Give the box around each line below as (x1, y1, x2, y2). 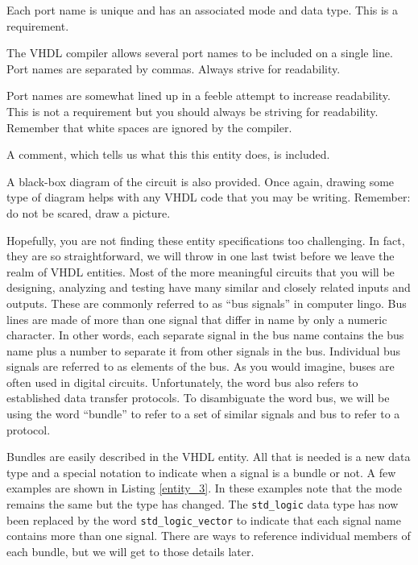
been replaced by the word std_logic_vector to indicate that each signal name (6, 511, 401, 528)
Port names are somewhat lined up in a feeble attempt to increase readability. (6, 87, 391, 104)
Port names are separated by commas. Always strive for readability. (6, 60, 341, 77)
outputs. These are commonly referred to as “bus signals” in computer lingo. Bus (6, 294, 407, 311)
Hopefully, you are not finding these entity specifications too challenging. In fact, (6, 231, 405, 248)
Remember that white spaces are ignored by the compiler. (6, 118, 292, 135)
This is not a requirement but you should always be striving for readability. (6, 102, 379, 119)
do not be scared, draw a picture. (6, 204, 171, 221)
